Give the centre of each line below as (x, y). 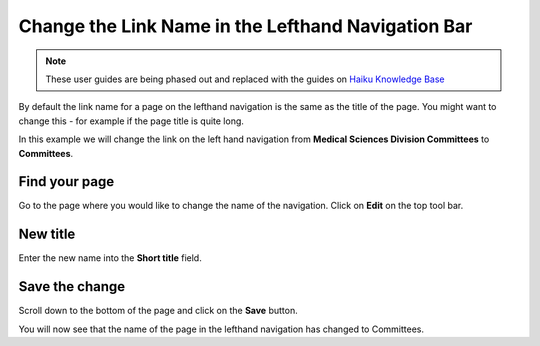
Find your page (66, 181)
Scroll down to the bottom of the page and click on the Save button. (158, 311)
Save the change (72, 286)
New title (47, 234)
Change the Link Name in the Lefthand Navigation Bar (245, 26)
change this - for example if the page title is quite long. (131, 121)
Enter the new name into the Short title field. (110, 258)
